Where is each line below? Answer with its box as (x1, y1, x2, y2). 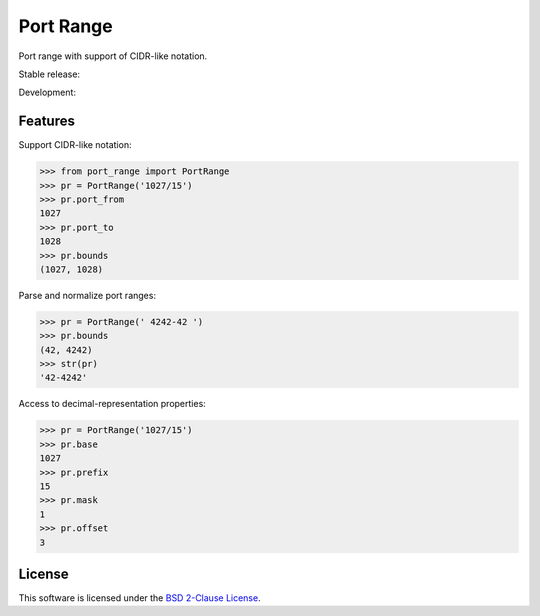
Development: (18, 86, 77, 99)
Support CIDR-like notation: (18, 139, 132, 151)
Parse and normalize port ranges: (18, 289, 157, 301)
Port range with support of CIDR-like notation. (18, 50, 208, 62)
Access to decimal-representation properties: (18, 398, 207, 410)
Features (18, 113, 75, 130)
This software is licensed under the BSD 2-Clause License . (18, 592, 261, 604)
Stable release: (18, 68, 80, 80)
